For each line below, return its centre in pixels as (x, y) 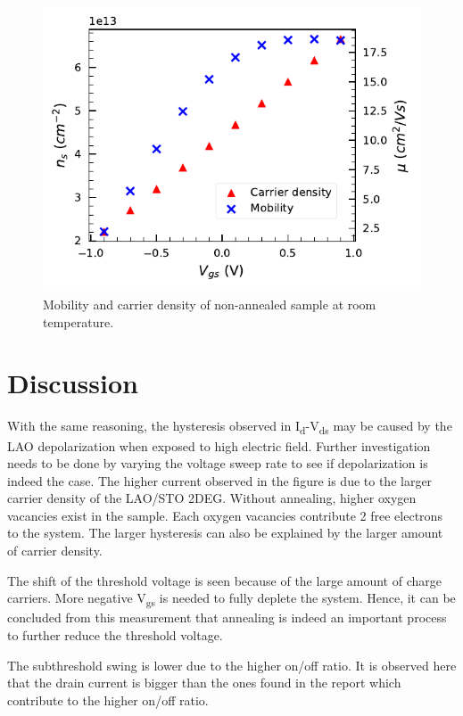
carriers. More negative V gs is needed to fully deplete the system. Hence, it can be (231, 599)
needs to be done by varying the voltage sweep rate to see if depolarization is (218, 463)
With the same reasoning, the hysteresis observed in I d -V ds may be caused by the (230, 427)
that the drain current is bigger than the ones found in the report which (204, 683)
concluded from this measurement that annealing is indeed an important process (227, 617)
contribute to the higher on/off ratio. (108, 700)
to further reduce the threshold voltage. (115, 634)
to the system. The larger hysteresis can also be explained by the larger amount (225, 533)
